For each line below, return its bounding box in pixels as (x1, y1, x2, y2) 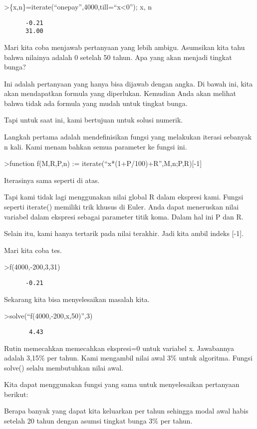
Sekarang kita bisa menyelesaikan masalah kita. (4, 293, 150, 304)
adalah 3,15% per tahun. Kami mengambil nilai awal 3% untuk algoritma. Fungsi (4, 352, 253, 363)
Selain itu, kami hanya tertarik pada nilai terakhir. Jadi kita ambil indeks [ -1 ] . (4, 228, 244, 238)
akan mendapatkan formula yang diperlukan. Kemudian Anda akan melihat (4, 88, 236, 98)
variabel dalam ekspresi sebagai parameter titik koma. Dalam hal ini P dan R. (4, 211, 244, 221)
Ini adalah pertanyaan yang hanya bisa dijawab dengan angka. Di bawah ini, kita (4, 78, 253, 88)
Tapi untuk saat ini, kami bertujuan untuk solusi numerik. (4, 114, 183, 125)
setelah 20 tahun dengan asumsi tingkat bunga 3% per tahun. (4, 415, 193, 426)
